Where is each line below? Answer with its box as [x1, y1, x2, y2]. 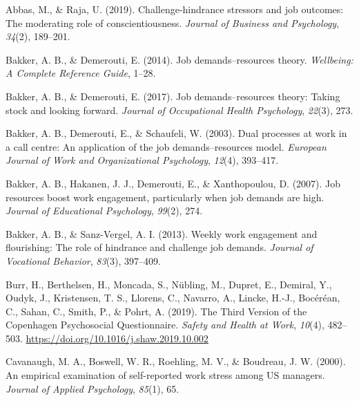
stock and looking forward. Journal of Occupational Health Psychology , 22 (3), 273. [6, 102, 353, 117]
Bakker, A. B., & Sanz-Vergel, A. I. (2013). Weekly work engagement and [6, 226, 318, 241]
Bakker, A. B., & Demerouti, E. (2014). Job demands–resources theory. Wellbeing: [6, 52, 353, 66]
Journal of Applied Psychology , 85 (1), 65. [6, 381, 179, 395]
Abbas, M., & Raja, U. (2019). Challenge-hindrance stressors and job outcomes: [6, 2, 344, 16]
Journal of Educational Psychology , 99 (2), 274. [6, 203, 203, 218]
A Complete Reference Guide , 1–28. [6, 66, 156, 80]
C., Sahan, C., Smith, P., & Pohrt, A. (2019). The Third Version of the [6, 304, 307, 318]
